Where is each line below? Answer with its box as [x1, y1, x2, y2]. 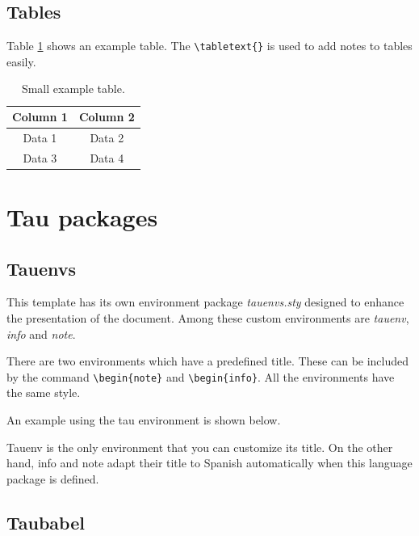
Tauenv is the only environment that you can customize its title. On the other [6, 438, 393, 455]
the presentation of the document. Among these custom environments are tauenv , [6, 310, 409, 326]
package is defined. [6, 470, 99, 487]
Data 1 [23, 129, 57, 146]
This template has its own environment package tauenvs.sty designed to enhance [6, 293, 404, 310]
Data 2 [90, 129, 124, 146]
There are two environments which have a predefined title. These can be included [6, 352, 409, 369]
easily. [6, 53, 36, 70]
